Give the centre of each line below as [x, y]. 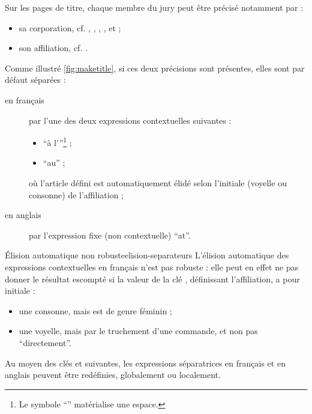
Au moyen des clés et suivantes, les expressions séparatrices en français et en [145, 363]
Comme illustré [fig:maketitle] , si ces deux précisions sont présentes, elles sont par [155, 68]
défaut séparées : [35, 80]
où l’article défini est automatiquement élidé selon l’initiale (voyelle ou [158, 183]
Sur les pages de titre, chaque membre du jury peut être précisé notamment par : [154, 7]
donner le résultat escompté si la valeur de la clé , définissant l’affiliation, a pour [152, 279]
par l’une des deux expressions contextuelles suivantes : [130, 120]
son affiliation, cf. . [53, 48]
